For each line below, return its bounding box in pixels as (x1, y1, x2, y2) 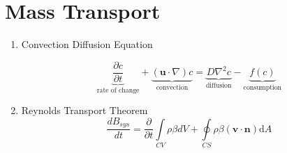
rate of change (96, 86, 140, 94)
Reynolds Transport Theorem (21, 103, 148, 118)
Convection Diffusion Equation (21, 37, 153, 51)
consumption (243, 84, 282, 92)
